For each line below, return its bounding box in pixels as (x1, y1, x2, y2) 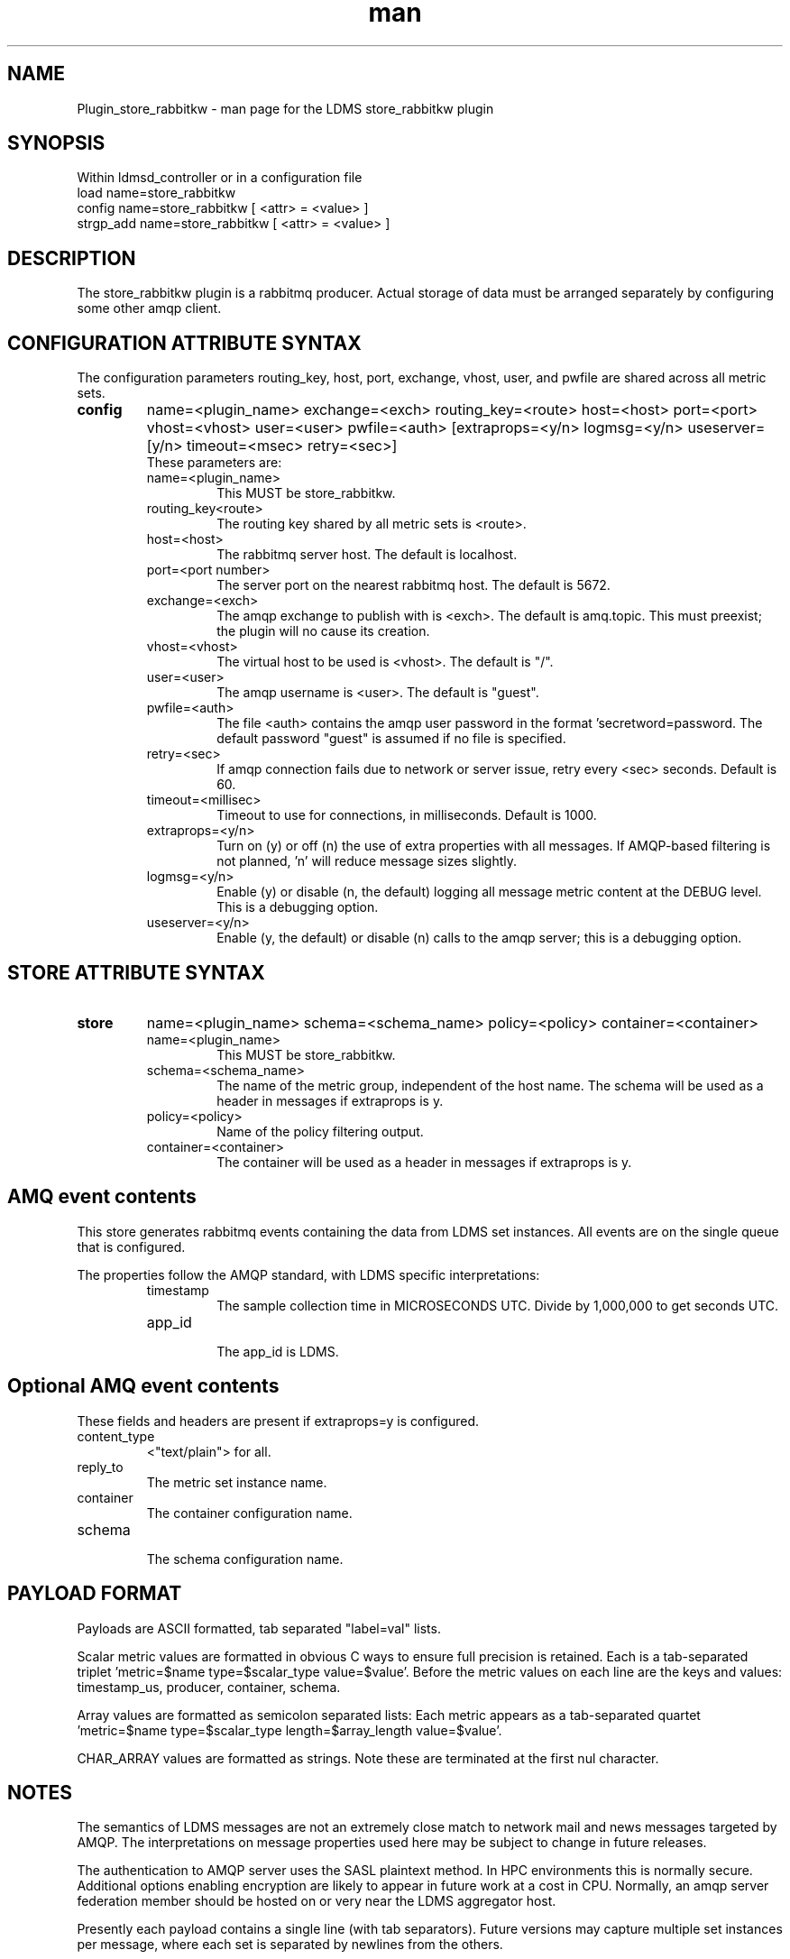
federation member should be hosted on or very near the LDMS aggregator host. (77, 1893, 556, 1909)
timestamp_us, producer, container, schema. (77, 1678, 341, 1695)
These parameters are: (146, 455, 282, 471)
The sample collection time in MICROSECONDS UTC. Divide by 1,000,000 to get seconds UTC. (216, 1297, 779, 1313)
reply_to (77, 1458, 124, 1475)
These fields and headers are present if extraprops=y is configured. (77, 1412, 479, 1429)
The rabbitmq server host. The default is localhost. (216, 547, 518, 563)
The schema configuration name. (146, 1550, 344, 1567)
